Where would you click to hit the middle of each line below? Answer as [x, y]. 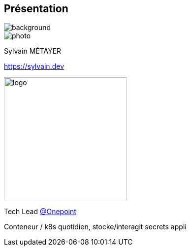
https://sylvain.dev [34, 66]
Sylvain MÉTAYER [33, 51]
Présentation [36, 9]
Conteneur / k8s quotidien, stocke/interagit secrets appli [95, 227]
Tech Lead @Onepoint [40, 212]
